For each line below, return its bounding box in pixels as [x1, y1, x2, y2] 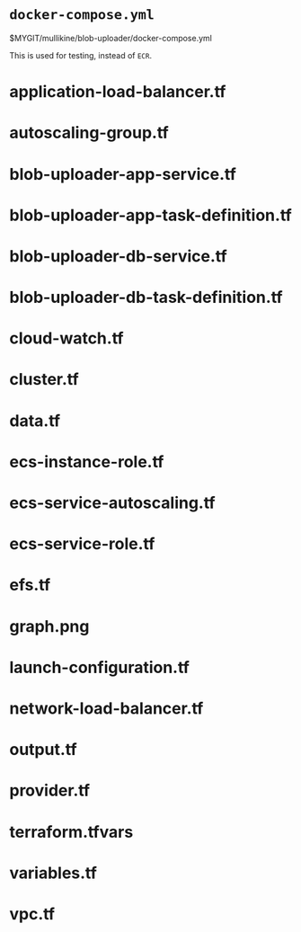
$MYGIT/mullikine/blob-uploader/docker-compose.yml [9, 32, 213, 43]
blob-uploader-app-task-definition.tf [9, 205, 292, 226]
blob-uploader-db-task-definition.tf [9, 288, 283, 307]
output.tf [9, 740, 78, 760]
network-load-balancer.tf [9, 698, 204, 718]
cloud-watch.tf [9, 328, 124, 349]
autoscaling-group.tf [9, 123, 169, 143]
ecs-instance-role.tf [9, 451, 164, 472]
